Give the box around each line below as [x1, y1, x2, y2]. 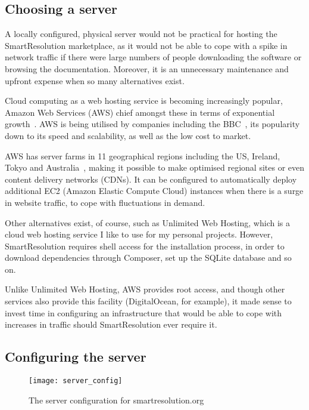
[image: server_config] [29, 377, 123, 386]
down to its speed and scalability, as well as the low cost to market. [5, 129, 251, 141]
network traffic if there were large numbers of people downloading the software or [5, 51, 302, 63]
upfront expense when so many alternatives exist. [5, 74, 185, 87]
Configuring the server [5, 347, 146, 366]
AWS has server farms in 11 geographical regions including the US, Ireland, [5, 149, 280, 162]
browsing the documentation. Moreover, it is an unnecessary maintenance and [5, 62, 289, 75]
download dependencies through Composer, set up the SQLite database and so [5, 251, 292, 264]
